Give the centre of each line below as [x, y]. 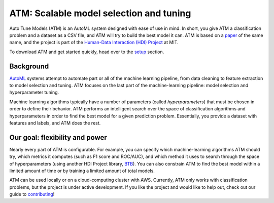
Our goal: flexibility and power [58, 137]
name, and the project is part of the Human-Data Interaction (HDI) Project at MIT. [94, 43]
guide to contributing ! [32, 194]
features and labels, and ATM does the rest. [55, 123]
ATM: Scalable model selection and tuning [100, 13]
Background [29, 66]
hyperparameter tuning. [34, 92]
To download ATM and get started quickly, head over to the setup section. [87, 52]
